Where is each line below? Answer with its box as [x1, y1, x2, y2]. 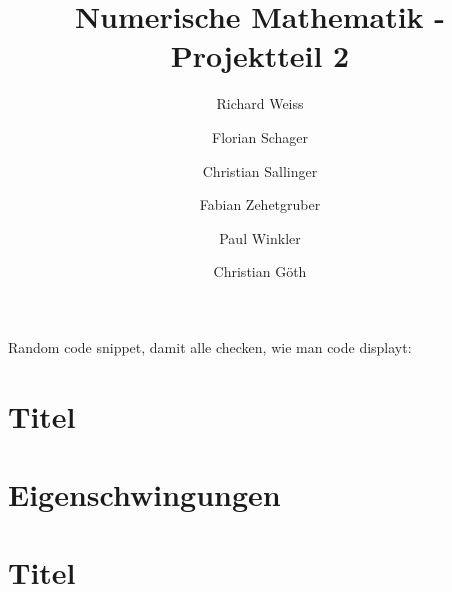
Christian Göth [213, 261, 307, 282]
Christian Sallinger [202, 160, 318, 181]
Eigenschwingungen [8, 474, 281, 515]
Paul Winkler [219, 227, 301, 248]
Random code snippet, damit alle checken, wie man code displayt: [8, 336, 412, 357]
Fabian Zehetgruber [199, 194, 321, 215]
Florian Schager [212, 126, 308, 147]
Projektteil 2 [170, 35, 350, 76]
